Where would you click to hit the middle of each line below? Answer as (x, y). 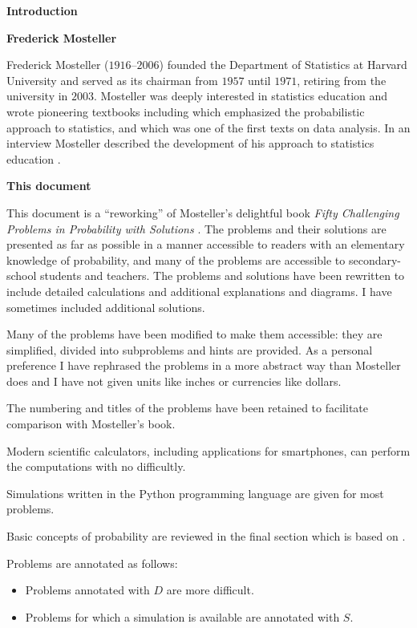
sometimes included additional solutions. (106, 307)
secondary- (375, 259)
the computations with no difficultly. (96, 466)
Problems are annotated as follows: (92, 563)
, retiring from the (342, 80)
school (22, 276)
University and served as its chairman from (112, 80)
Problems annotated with (87, 590)
